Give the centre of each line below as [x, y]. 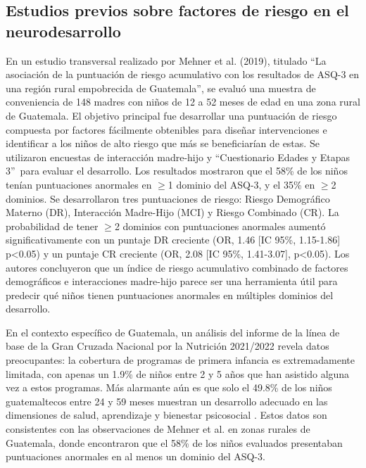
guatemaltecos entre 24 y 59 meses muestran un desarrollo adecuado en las [167, 401]
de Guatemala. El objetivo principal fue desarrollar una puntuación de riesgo [171, 115]
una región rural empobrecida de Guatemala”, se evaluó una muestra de [161, 88]
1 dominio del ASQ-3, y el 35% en [241, 184]
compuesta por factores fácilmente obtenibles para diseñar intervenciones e [166, 129]
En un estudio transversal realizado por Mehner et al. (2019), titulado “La [166, 60]
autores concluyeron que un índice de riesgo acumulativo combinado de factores [177, 267]
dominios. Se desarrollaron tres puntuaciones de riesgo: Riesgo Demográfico [168, 198]
